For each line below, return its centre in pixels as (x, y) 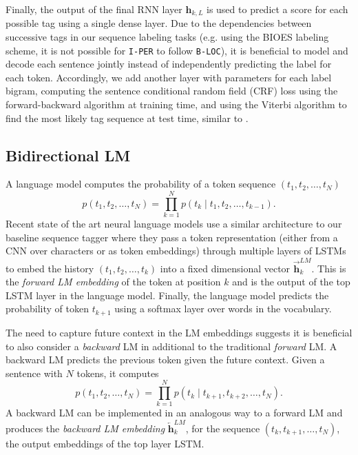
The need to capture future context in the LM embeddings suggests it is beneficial (179, 332)
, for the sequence (223, 428)
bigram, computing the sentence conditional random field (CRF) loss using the (172, 91)
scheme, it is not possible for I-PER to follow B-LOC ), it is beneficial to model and (177, 50)
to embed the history (50, 268)
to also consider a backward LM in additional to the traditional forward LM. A (171, 346)
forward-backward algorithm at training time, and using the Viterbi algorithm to (176, 104)
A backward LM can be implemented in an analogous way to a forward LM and (174, 413)
